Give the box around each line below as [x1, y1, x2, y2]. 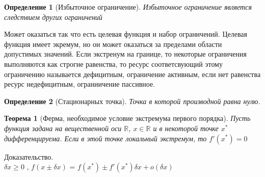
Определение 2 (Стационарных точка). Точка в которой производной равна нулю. [4, 95, 260, 106]
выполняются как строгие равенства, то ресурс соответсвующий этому [4, 58, 223, 69]
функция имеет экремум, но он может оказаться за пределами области [4, 38, 222, 49]
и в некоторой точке [153, 122, 219, 133]
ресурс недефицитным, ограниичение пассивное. [4, 79, 155, 89]
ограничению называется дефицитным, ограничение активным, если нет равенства [4, 68, 261, 79]
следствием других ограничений [4, 11, 102, 22]
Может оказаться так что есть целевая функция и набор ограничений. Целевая [4, 29, 248, 39]
